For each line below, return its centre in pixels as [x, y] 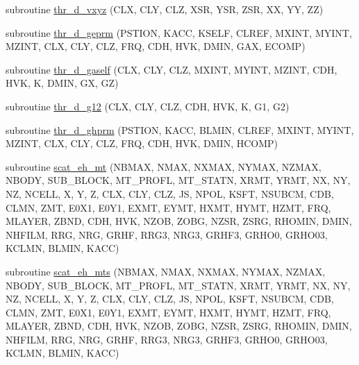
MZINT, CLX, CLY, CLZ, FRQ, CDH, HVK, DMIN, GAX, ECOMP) [156, 46]
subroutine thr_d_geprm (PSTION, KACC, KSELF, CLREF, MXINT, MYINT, [179, 32]
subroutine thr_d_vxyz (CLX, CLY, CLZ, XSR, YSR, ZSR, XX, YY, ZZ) [165, 9]
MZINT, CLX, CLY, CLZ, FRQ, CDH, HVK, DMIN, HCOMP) [142, 143]
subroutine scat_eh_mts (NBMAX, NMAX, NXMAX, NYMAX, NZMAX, [166, 271]
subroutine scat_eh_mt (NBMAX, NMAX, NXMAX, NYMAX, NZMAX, [164, 166]
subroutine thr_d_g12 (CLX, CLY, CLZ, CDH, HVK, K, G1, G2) [148, 106]
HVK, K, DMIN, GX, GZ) [62, 83]
